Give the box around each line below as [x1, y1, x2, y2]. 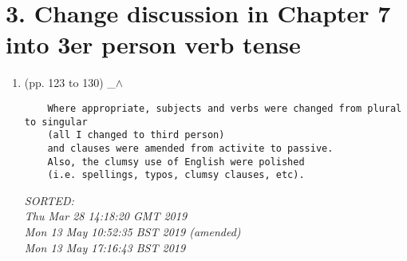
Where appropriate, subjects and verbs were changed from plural [47, 102, 402, 114]
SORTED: [24, 192, 74, 208]
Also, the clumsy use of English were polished [47, 156, 305, 168]
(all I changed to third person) [47, 129, 225, 141]
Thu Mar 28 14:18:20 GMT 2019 [24, 208, 188, 224]
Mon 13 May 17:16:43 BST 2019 [24, 239, 186, 255]
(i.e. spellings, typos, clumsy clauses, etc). [47, 169, 305, 181]
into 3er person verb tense [6, 28, 301, 61]
